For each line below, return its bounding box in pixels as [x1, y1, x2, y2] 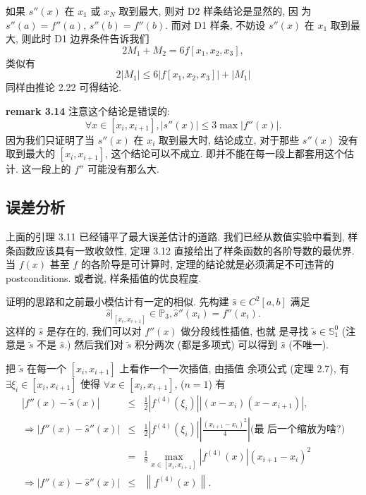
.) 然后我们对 [64, 337, 124, 352]
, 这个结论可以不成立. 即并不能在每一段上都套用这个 [104, 146, 345, 161]
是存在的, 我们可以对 [46, 323, 142, 338]
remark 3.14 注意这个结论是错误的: [6, 103, 170, 118]
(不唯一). [288, 337, 329, 352]
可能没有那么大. [87, 161, 159, 176]
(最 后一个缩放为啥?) [250, 424, 346, 435]
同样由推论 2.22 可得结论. [6, 80, 122, 94]
